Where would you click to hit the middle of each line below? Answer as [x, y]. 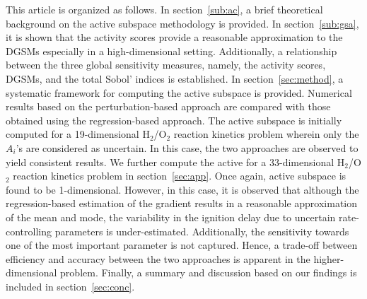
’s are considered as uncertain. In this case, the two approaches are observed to [187, 147]
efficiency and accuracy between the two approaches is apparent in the [158, 258]
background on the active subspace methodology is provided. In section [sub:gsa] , [182, 23]
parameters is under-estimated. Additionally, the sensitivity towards [202, 231]
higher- [329, 258]
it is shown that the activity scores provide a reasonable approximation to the [174, 37]
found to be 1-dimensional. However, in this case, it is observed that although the [182, 189]
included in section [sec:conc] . [70, 286]
